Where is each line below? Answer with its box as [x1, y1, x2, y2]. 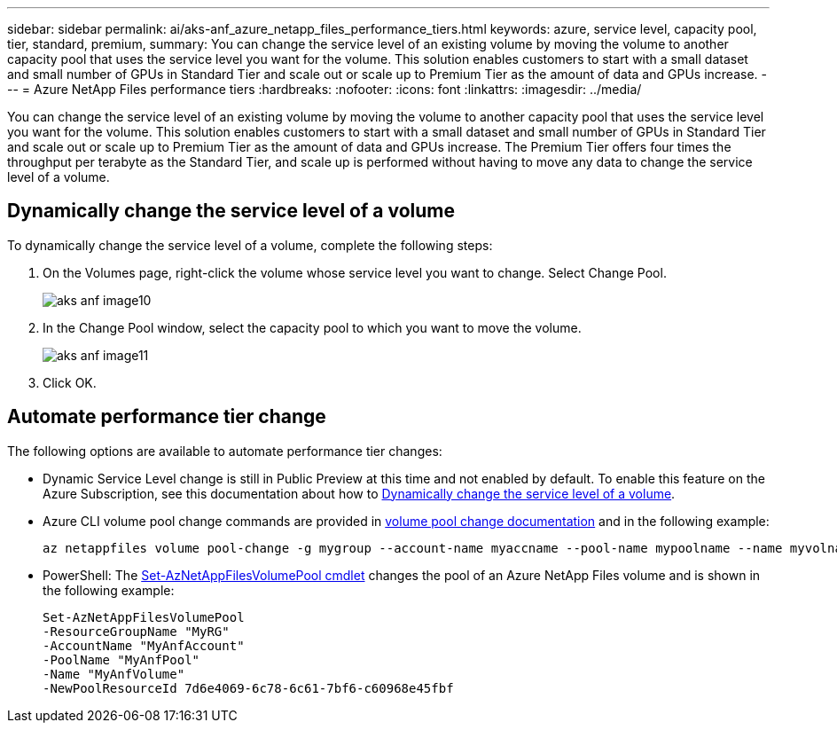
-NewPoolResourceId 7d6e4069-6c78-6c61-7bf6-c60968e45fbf [43, 680, 454, 695]
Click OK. [43, 374, 97, 390]
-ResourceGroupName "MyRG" [43, 624, 230, 639]
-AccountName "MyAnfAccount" [43, 638, 245, 653]
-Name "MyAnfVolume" [43, 666, 185, 681]
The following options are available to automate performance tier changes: [7, 443, 442, 459]
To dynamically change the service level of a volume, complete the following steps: [7, 237, 493, 253]
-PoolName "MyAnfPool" [43, 652, 200, 667]
